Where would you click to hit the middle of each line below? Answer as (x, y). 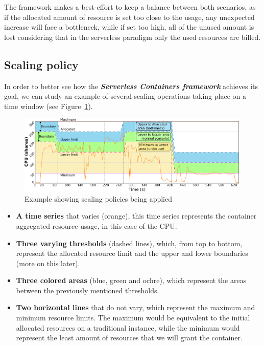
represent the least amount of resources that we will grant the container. (129, 338)
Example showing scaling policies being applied (99, 198)
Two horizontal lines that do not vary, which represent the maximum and (136, 307)
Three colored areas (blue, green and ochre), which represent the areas (131, 280)
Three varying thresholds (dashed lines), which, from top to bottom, (129, 243)
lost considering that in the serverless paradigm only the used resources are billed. (133, 37)
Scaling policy (41, 64)
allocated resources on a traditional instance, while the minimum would (128, 327)
